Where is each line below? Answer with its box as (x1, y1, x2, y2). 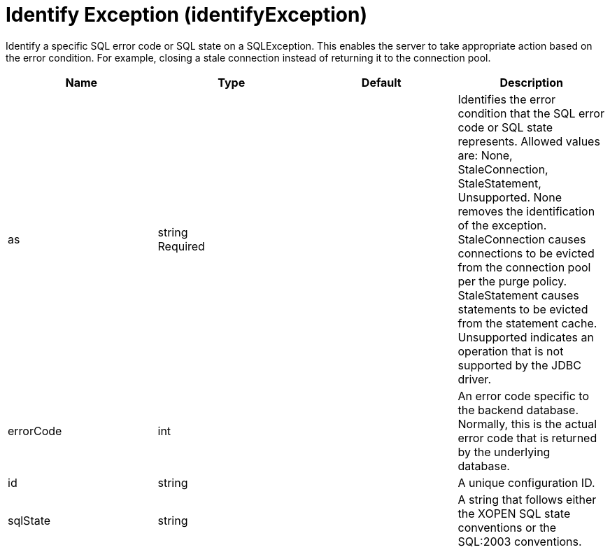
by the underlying (457, 444, 551, 459)
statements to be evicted (457, 302, 588, 316)
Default (361, 75, 402, 90)
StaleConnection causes (457, 232, 586, 246)
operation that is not (457, 344, 564, 358)
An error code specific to (457, 388, 590, 403)
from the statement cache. (457, 316, 597, 330)
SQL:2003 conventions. (457, 534, 582, 549)
